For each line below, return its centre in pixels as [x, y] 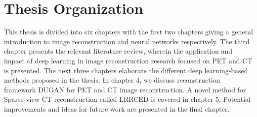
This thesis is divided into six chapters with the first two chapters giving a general [128, 32]
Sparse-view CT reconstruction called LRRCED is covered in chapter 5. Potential [127, 99]
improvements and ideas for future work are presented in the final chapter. [117, 108]
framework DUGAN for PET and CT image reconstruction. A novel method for [125, 89]
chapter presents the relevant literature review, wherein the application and [118, 51]
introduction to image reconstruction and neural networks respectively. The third [127, 41]
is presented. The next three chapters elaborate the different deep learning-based [126, 70]
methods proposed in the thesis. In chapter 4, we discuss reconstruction [112, 80]
